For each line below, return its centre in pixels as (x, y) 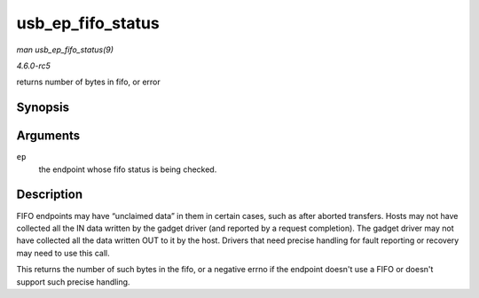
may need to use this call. (63, 253)
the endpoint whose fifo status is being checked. (128, 169)
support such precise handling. (73, 282)
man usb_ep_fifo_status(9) (65, 50)
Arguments (48, 136)
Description (50, 195)
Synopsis (43, 108)
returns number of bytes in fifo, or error (88, 82)
